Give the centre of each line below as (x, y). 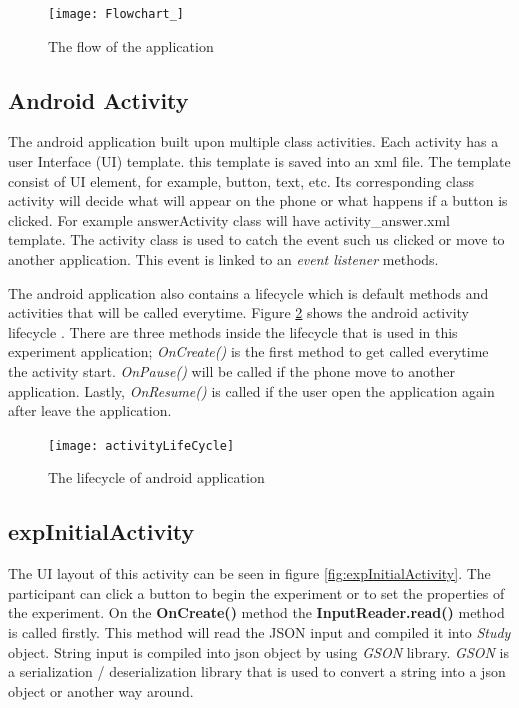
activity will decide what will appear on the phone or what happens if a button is (258, 200)
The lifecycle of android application (156, 477)
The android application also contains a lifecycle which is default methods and (248, 292)
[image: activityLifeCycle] (141, 445)
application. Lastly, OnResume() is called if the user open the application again (251, 390)
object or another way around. (101, 690)
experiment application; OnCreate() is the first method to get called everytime (248, 351)
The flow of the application (131, 45)
